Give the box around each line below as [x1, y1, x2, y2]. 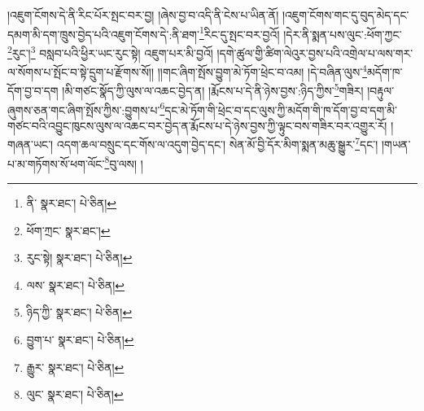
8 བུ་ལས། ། [104, 152, 143, 172]
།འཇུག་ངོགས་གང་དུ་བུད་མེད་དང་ [282, 7, 409, 23]
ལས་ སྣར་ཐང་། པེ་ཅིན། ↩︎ [26, 276, 125, 293]
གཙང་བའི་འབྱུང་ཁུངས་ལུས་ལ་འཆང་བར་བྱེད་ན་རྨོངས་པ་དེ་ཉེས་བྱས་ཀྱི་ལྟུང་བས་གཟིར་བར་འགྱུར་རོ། [7, 116, 387, 133]
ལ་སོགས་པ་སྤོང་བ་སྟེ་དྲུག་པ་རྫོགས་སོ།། [7, 63, 155, 80]
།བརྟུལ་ [367, 82, 395, 98]
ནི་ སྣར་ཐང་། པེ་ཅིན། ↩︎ [26, 194, 117, 211]
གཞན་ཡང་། [7, 136, 54, 153]
